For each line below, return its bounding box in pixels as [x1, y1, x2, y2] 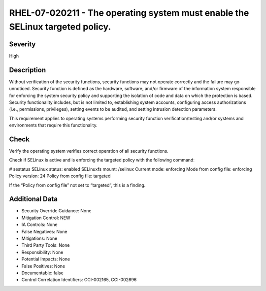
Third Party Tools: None [21, 242, 70, 248]
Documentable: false [21, 270, 64, 276]
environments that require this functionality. [9, 122, 98, 128]
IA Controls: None [21, 222, 58, 227]
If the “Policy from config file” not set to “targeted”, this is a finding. [9, 182, 146, 188]
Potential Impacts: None [21, 256, 70, 262]
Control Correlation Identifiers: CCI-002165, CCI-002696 [21, 277, 137, 283]
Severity [9, 40, 36, 48]
